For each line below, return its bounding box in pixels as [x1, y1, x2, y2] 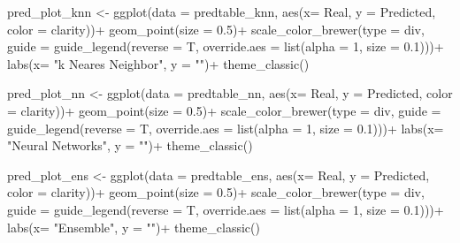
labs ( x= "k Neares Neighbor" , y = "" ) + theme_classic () [7, 54, 310, 72]
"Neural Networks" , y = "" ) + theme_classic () [7, 136, 253, 155]
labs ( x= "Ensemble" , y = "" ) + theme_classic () [7, 217, 260, 236]
